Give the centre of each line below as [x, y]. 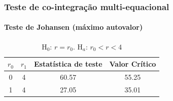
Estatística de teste [68, 64]
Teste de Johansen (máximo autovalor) [74, 27]
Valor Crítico [133, 64]
